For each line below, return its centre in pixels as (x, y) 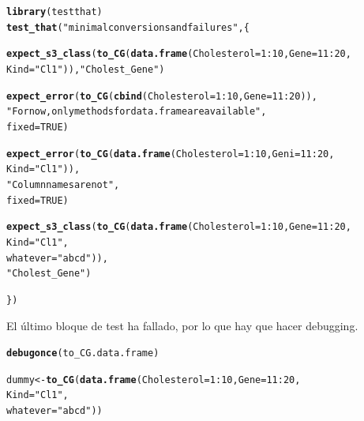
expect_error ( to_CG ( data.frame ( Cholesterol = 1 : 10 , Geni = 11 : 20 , (171, 154)
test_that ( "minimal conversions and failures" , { (128, 27)
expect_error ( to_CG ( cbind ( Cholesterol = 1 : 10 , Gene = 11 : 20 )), (162, 96)
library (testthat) (54, 12)
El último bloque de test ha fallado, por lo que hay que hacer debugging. (182, 325)
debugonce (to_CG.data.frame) (83, 353)
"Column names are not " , (63, 184)
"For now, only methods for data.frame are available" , (137, 112)
